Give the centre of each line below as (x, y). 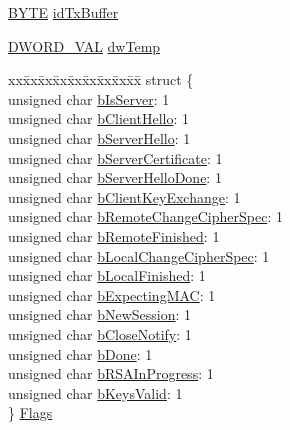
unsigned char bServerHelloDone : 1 (115, 177)
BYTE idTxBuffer (63, 12)
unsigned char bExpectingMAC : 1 (112, 294)
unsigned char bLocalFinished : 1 (107, 275)
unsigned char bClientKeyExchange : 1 (124, 196)
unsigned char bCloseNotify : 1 (100, 333)
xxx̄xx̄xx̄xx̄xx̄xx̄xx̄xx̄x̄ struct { (101, 79)
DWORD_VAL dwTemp (84, 45)
